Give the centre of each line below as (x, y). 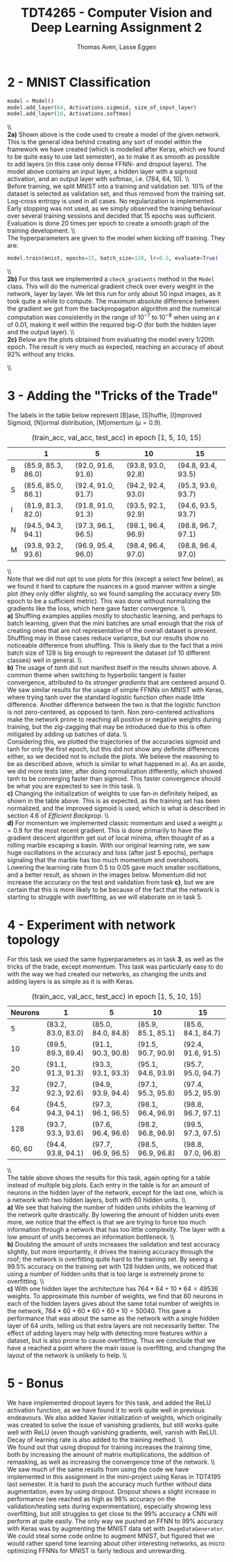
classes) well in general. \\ (44, 660)
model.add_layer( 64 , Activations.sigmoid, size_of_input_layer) (102, 107)
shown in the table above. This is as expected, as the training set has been (114, 800)
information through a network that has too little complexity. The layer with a (116, 1229)
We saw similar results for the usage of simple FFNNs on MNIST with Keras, (115, 689)
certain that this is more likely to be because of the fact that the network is (113, 889)
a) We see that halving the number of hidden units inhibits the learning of (112, 1207)
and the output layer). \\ (41, 331)
